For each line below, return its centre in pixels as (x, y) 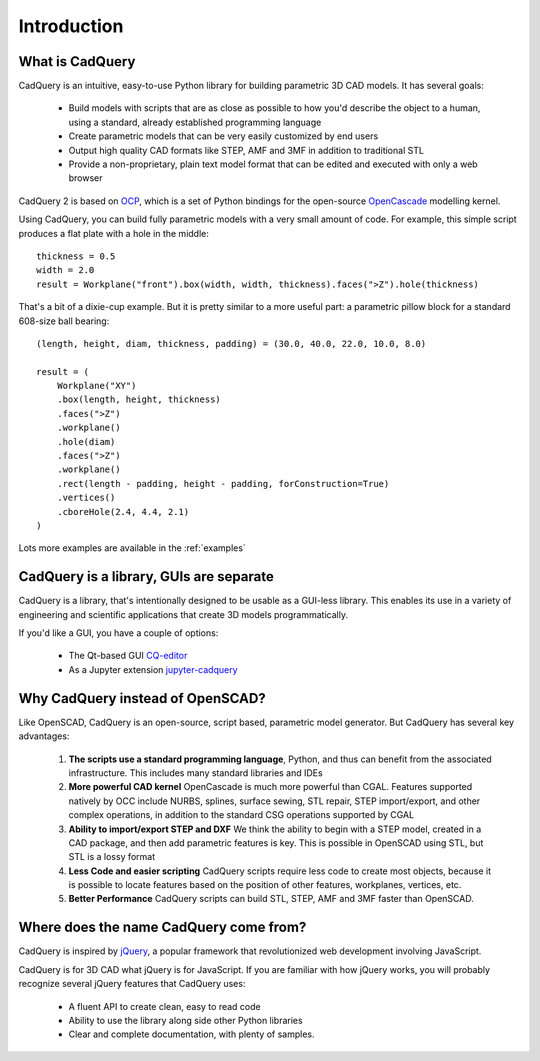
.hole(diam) (86, 441)
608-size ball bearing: (64, 321)
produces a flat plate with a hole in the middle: (114, 233)
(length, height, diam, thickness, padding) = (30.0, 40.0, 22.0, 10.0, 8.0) (231, 343)
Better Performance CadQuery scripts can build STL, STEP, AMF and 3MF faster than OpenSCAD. (271, 899)
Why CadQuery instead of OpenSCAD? (142, 698)
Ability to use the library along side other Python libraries (186, 1020)
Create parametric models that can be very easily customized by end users (223, 136)
